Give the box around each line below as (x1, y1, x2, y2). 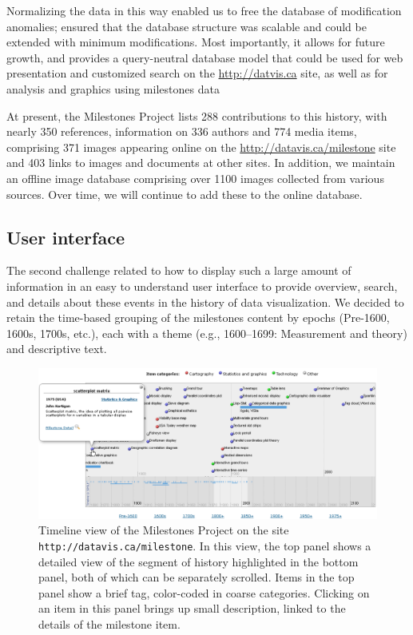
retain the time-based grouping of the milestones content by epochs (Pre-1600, (6, 309, 390, 326)
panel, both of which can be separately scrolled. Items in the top (38, 569, 355, 585)
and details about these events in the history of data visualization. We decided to (6, 293, 404, 310)
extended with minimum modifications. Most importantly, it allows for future (6, 34, 385, 50)
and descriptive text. (6, 340, 107, 357)
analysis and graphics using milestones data (6, 80, 220, 97)
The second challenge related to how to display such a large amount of (6, 262, 351, 279)
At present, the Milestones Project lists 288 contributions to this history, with (6, 107, 387, 124)
